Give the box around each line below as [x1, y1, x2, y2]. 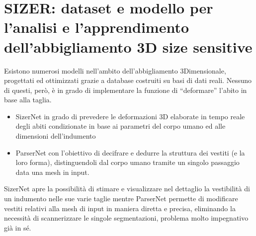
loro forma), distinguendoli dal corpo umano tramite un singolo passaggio [15, 157, 240, 167]
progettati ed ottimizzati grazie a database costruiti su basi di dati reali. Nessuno [4, 75, 252, 85]
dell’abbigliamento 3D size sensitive [4, 36, 253, 57]
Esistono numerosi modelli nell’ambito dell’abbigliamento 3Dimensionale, [4, 65, 226, 76]
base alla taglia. [4, 94, 52, 105]
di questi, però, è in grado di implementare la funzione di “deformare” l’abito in [4, 84, 247, 95]
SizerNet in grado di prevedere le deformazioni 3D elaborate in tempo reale [15, 111, 245, 121]
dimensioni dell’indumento [15, 131, 96, 141]
